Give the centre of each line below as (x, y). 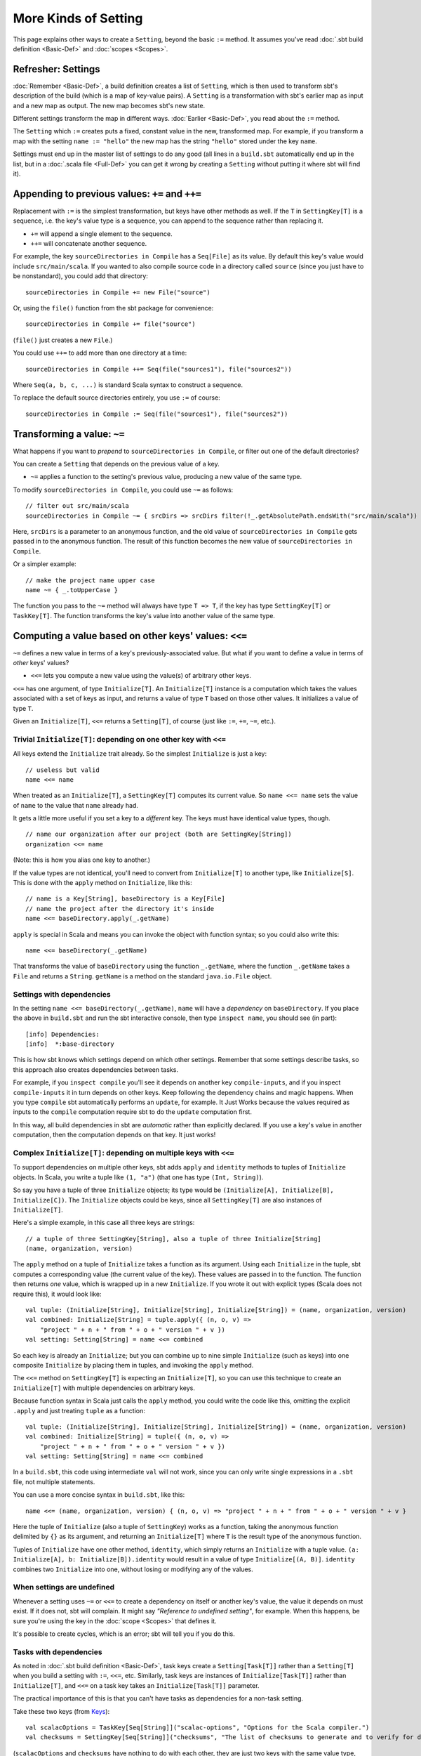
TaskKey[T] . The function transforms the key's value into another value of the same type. (144, 615)
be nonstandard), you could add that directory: (81, 276)
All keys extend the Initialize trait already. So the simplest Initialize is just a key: (140, 754)
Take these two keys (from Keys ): (61, 1711)
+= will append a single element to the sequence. (101, 234)
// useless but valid (62, 770)
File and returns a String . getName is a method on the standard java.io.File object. (142, 976)
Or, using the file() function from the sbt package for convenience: (113, 308)
